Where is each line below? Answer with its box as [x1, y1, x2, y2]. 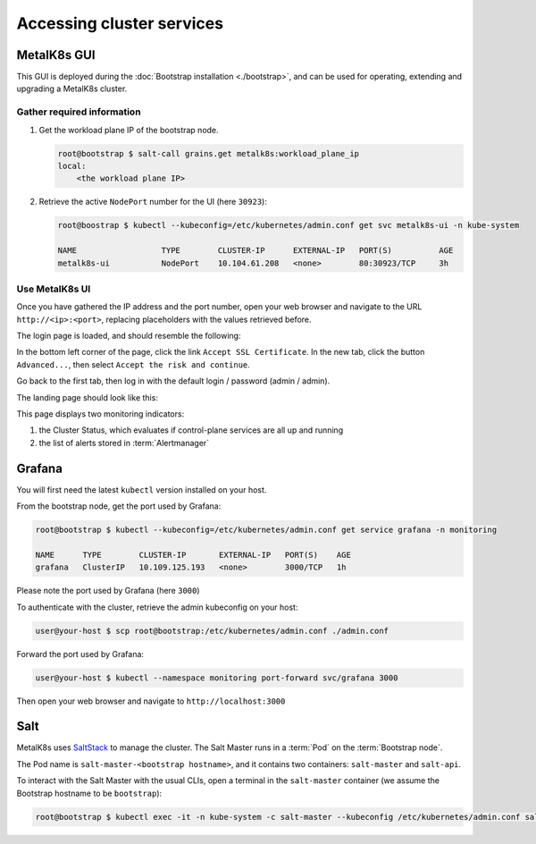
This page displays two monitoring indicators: [16, 408, 185, 419]
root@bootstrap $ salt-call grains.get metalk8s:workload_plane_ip [57, 148, 360, 158]
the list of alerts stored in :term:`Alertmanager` [38, 437, 210, 448]
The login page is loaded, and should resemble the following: [16, 331, 241, 342]
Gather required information [16, 105, 142, 118]
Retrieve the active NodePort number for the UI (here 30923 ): [38, 197, 267, 207]
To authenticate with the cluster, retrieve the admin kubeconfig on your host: [16, 602, 298, 612]
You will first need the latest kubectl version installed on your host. [16, 484, 267, 495]
